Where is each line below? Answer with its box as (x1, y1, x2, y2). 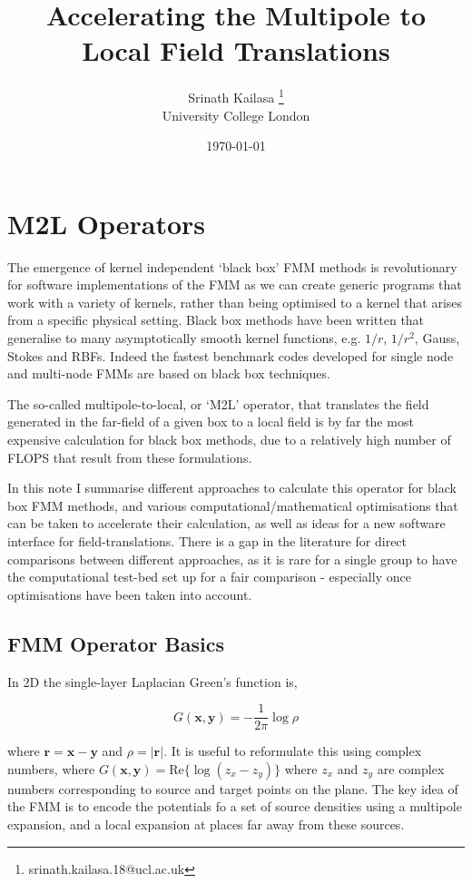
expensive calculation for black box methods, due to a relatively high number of (7, 430, 451, 449)
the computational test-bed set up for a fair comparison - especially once (7, 567, 411, 586)
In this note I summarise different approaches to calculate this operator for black (7, 478, 457, 497)
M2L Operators (7, 204, 206, 241)
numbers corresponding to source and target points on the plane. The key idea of (7, 779, 458, 798)
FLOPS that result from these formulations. (7, 447, 252, 466)
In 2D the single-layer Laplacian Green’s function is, (7, 672, 298, 691)
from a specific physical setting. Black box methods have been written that (7, 310, 425, 329)
